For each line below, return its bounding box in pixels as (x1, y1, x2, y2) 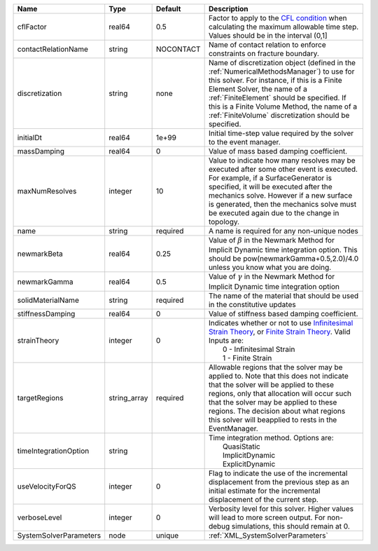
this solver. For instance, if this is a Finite (208, 76, 342, 85)
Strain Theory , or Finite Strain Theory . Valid (208, 327, 351, 336)
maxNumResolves (17, 186, 77, 196)
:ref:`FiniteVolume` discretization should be (208, 111, 350, 120)
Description (208, 4, 248, 13)
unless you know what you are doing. (208, 263, 332, 273)
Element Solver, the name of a (208, 84, 307, 94)
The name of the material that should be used (208, 291, 359, 301)
